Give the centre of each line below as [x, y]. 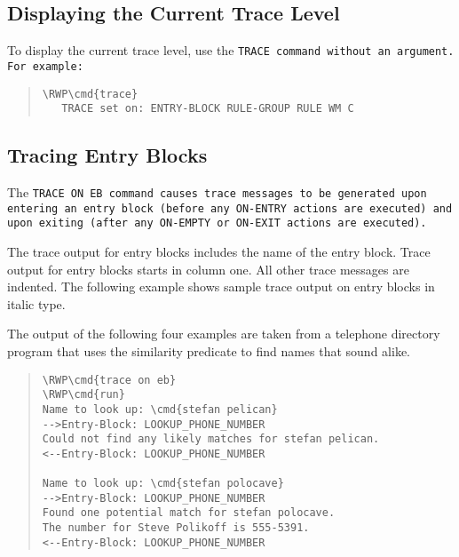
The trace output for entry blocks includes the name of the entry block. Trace [219, 251]
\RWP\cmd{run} [83, 395]
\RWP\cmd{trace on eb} [109, 380]
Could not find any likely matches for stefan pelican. [211, 439]
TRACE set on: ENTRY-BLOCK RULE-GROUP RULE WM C [208, 109]
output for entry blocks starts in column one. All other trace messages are [208, 269]
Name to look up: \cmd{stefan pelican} [160, 409]
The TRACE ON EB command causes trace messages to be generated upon [217, 192]
